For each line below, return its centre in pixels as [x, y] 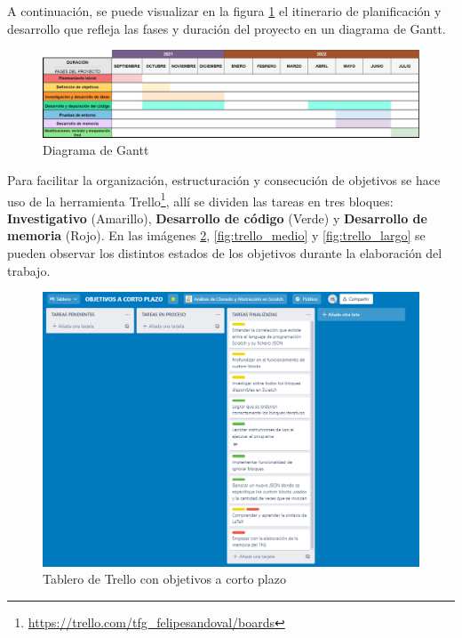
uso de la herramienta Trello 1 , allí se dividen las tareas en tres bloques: [200, 199]
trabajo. [29, 270]
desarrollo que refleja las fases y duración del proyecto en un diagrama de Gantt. [227, 28]
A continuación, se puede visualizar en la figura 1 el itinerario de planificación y [224, 11]
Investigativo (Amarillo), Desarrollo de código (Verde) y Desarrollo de [217, 218]
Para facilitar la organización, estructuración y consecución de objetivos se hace [224, 179]
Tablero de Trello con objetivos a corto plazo [164, 579]
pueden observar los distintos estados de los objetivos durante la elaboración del [225, 252]
